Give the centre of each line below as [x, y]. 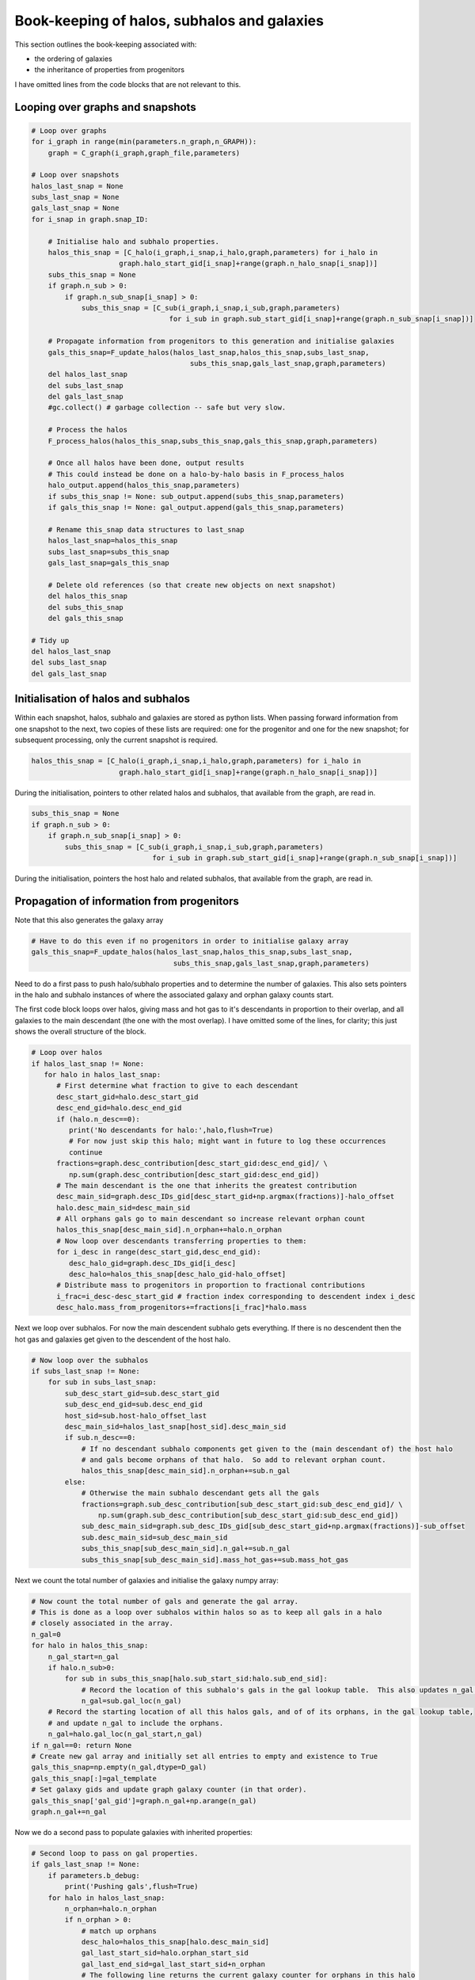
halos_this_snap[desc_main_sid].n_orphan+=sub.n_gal [186, 1471]
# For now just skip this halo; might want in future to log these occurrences [228, 1141]
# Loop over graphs [69, 130]
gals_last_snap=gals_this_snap [108, 563]
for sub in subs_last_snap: [103, 1382]
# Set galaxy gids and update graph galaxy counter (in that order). [169, 1790]
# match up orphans [119, 1931]
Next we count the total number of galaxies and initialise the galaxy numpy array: [146, 1580]
